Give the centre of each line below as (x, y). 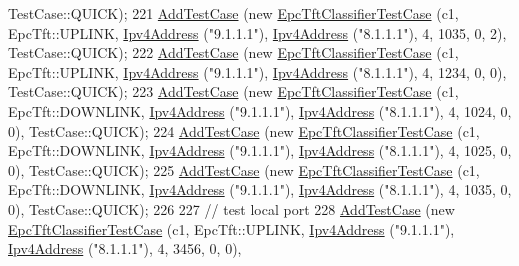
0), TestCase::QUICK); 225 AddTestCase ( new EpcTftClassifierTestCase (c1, (244, 169)
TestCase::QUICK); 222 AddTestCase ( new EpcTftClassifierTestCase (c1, (233, 52)
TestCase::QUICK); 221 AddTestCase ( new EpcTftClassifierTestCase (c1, (233, 13)
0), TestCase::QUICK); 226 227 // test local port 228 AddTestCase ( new (231, 208)
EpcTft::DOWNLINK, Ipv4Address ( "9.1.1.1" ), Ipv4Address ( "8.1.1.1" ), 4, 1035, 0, (260, 189)
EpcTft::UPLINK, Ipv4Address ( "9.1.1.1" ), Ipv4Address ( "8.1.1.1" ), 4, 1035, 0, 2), (257, 32)
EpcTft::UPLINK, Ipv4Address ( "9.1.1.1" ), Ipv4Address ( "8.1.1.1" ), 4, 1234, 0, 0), (257, 71)
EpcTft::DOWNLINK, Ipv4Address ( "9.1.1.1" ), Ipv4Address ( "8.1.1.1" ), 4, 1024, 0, (260, 110)
